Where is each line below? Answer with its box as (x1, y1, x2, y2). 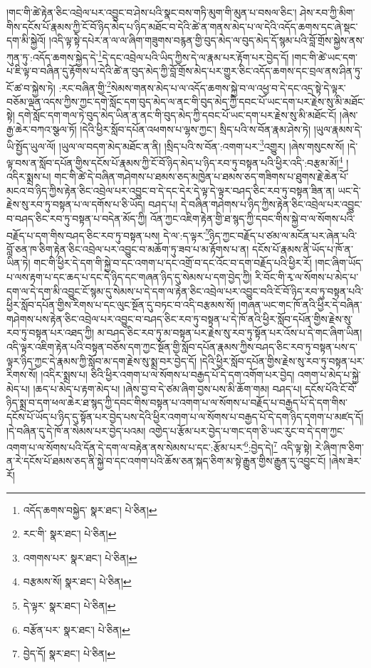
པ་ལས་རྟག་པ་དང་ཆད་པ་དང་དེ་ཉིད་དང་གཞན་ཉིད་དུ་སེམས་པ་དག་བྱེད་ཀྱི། (6, 269, 252, 284)
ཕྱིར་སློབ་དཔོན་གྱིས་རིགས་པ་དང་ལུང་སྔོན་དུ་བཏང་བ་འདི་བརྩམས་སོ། (6, 297, 236, 312)
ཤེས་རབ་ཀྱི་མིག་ (300, 5, 355, 19)
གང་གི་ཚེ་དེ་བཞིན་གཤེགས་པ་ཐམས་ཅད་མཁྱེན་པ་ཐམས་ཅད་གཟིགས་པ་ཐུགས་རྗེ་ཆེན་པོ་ (54, 169, 349, 184)
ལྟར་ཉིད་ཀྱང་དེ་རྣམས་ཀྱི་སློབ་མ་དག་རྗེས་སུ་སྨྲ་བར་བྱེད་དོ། (6, 353, 197, 368)
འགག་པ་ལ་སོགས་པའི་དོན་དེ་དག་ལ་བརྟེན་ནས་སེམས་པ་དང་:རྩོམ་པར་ (6, 439, 244, 454)
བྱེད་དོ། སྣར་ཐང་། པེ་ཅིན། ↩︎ (23, 646, 116, 661)
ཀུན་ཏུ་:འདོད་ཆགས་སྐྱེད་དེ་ (6, 49, 98, 64)
